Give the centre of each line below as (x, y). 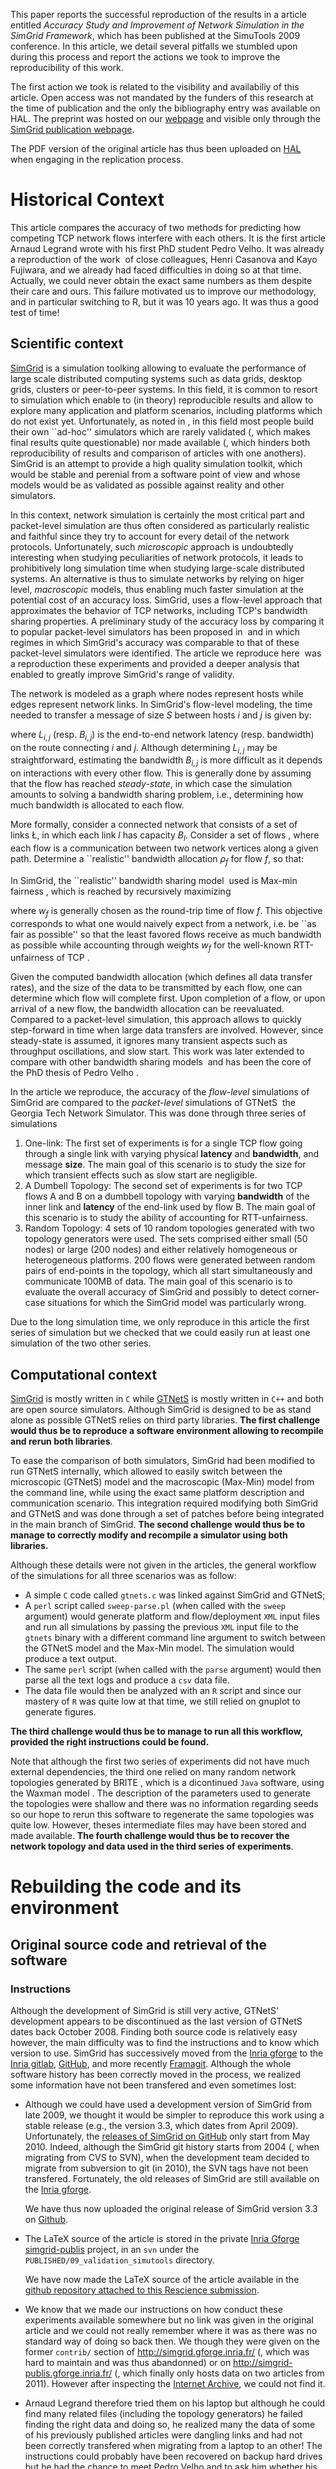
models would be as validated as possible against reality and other (147, 485)
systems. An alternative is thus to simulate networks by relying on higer (157, 578)
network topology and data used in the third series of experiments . (152, 1846)
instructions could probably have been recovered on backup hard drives (173, 2456)
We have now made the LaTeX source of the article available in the (162, 2280)
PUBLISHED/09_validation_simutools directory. (119, 2260)
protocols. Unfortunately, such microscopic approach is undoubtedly (152, 546)
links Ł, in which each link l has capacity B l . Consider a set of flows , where (165, 836)
